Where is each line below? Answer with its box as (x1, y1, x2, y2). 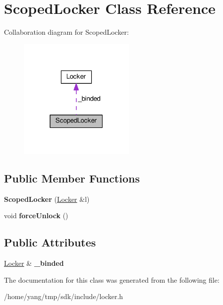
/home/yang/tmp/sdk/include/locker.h (4, 291, 123, 302)
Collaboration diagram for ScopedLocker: (4, 27, 129, 37)
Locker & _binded (4, 258, 64, 268)
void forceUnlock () (4, 210, 68, 221)
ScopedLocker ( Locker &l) (4, 193, 90, 204)
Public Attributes (4, 235, 96, 250)
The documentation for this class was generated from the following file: (4, 274, 220, 285)
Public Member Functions (4, 170, 140, 185)
